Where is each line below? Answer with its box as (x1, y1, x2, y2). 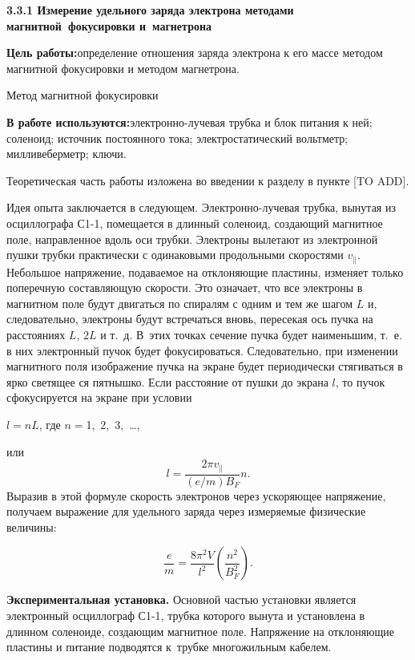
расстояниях (6, 326, 66, 342)
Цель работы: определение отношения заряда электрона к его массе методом (6, 44, 383, 61)
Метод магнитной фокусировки (6, 87, 159, 103)
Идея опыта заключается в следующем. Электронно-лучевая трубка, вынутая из (6, 199, 396, 216)
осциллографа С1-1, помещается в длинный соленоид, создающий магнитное (6, 214, 383, 231)
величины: (6, 518, 57, 535)
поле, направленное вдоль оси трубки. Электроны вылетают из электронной (6, 230, 378, 247)
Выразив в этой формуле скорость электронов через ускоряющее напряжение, (6, 487, 386, 504)
